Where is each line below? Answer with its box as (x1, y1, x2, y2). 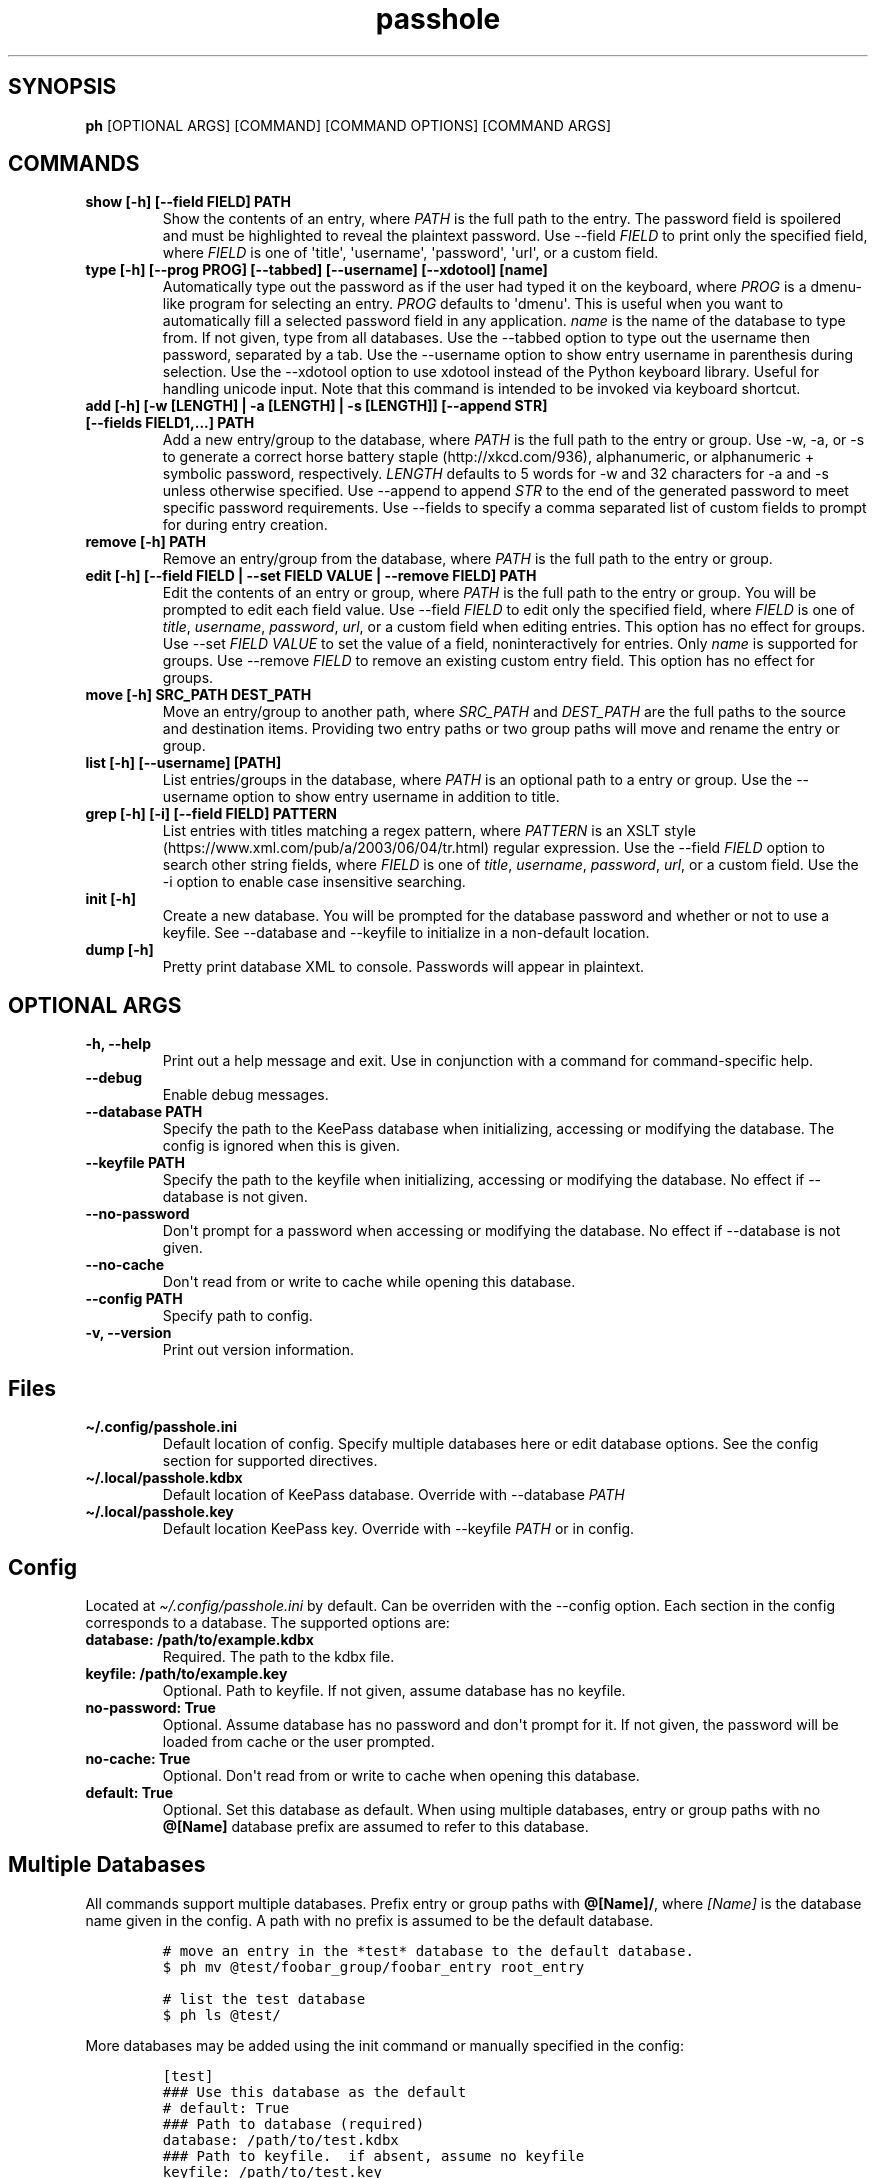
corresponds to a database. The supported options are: (85, 1613, 450, 1631)
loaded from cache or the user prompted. (162, 1732, 435, 1750)
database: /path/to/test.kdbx (162, 2131, 399, 2148)
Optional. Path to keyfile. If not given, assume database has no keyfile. (162, 1681, 626, 1699)
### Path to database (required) (162, 2115, 425, 2132)
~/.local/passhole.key (85, 1503, 234, 1521)
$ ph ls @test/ (162, 2006, 281, 2023)
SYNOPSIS (8, 74, 117, 100)
